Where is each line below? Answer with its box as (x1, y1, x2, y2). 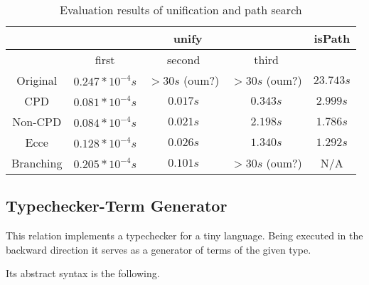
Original (16, 72, 58, 88)
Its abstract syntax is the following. (6, 266, 160, 281)
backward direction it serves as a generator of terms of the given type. (6, 242, 311, 256)
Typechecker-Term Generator (6, 195, 228, 217)
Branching (11, 155, 63, 171)
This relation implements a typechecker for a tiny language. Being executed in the (6, 228, 363, 243)
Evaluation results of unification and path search (60, 1, 302, 18)
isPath (314, 30, 351, 46)
